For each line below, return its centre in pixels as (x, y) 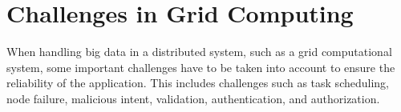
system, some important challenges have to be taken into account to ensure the (201, 67)
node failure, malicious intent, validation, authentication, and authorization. (193, 98)
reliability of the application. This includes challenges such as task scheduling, (198, 83)
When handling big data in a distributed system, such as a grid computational (199, 52)
